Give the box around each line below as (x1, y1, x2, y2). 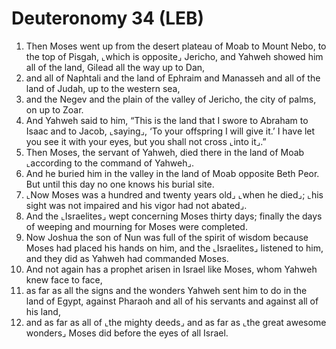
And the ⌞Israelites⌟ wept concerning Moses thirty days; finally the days (25, 210, 323, 222)
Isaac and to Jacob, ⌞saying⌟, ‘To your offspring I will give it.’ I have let (25, 125, 316, 137)
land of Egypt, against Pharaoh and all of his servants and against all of (25, 295, 319, 307)
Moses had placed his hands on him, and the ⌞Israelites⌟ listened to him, (25, 242, 324, 254)
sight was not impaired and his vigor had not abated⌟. (25, 199, 248, 211)
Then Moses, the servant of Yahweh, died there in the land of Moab (25, 146, 305, 158)
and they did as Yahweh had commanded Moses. (25, 252, 229, 264)
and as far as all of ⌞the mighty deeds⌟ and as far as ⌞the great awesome (25, 316, 327, 328)
